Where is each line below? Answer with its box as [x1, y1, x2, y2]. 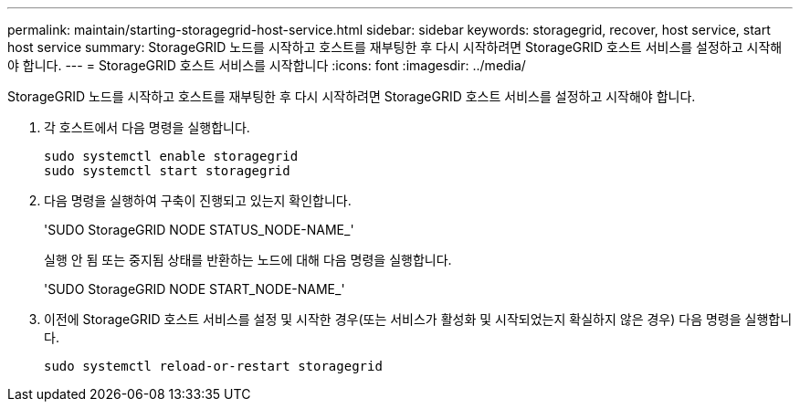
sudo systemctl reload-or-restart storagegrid [44, 359, 383, 373]
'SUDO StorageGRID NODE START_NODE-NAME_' [44, 281, 345, 297]
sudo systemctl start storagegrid [44, 163, 290, 178]
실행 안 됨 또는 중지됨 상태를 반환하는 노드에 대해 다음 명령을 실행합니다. [44, 252, 452, 267]
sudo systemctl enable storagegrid [44, 149, 299, 163]
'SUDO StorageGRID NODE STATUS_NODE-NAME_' [44, 222, 354, 237]
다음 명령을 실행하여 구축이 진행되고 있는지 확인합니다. [44, 193, 352, 208]
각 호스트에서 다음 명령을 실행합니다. [44, 120, 250, 135]
